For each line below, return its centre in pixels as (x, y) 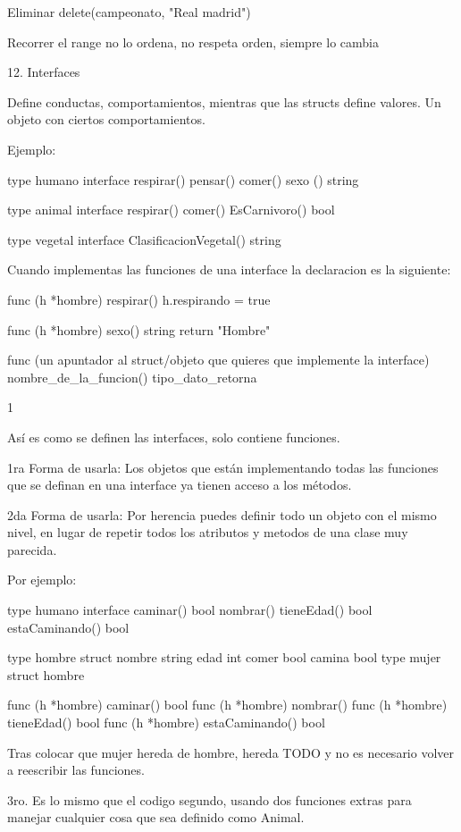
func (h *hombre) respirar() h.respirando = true (139, 299)
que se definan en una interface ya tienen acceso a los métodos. (180, 485)
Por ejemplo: (42, 580)
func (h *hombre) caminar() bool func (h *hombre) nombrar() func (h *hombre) (227, 705)
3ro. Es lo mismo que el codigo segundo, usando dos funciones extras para (210, 799)
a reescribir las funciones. (76, 770)
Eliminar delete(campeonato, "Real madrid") (129, 12)
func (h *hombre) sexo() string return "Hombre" (139, 329)
